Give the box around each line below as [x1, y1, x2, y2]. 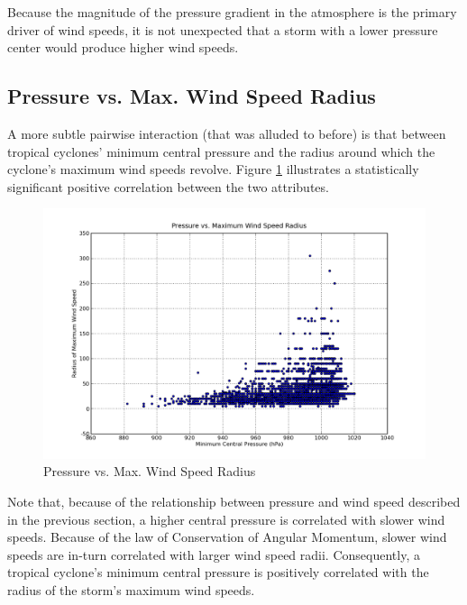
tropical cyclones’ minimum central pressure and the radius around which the [7, 142, 435, 160]
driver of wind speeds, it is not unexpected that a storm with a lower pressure [7, 20, 438, 39]
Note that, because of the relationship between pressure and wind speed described [7, 491, 461, 510]
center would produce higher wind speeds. [7, 38, 239, 57]
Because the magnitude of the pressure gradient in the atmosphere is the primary [7, 3, 457, 21]
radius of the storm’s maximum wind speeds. [7, 580, 255, 599]
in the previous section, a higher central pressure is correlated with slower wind [7, 509, 445, 528]
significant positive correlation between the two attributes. [7, 177, 329, 196]
